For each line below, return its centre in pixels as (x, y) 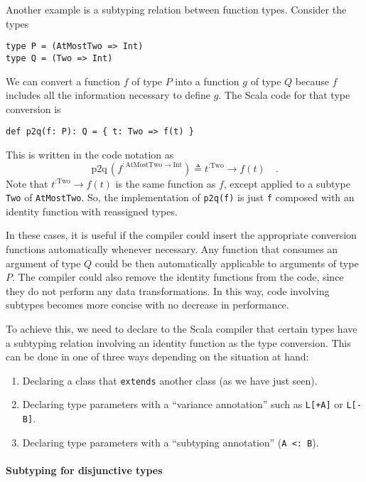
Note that (27, 183)
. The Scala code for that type (284, 95)
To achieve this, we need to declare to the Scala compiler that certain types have (182, 328)
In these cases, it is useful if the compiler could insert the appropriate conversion (181, 235)
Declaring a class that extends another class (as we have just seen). (170, 380)
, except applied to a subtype (287, 183)
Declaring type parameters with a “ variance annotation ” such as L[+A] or (183, 404)
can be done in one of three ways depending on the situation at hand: (157, 357)
